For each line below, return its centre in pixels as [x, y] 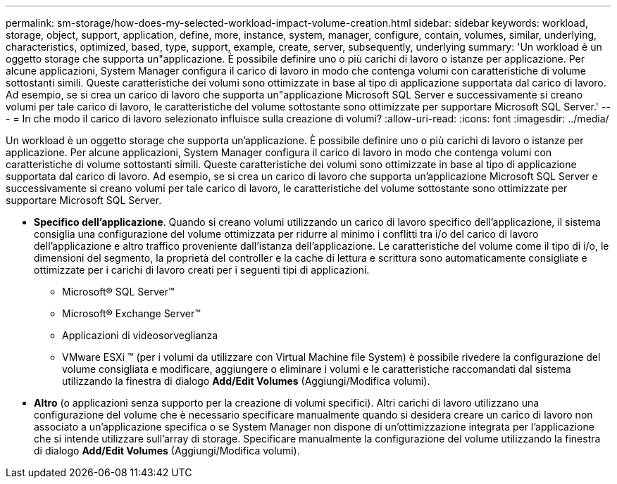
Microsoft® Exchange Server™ [131, 313]
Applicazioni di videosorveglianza [140, 335]
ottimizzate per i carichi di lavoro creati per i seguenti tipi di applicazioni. [202, 270]
